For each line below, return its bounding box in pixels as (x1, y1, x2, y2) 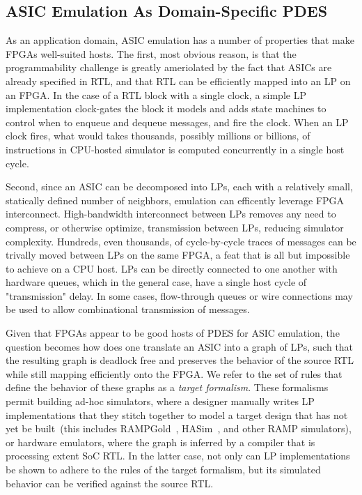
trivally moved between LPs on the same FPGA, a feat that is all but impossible (6, 247, 350, 262)
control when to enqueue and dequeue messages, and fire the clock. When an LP (6, 114, 349, 129)
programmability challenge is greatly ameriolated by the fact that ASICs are (6, 60, 332, 75)
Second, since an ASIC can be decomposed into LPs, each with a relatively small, (6, 179, 353, 194)
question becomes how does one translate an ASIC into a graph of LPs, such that (6, 339, 354, 353)
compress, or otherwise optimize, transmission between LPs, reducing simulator (6, 220, 344, 234)
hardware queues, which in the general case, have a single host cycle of (6, 275, 307, 289)
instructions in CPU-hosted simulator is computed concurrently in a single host (6, 142, 345, 156)
